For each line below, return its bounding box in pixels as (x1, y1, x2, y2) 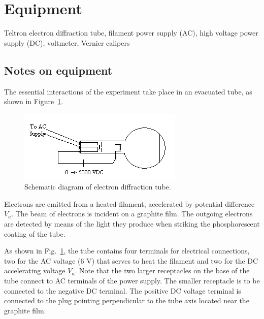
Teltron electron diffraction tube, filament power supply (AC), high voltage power (4, 27, 258, 38)
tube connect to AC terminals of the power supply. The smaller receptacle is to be (4, 275, 260, 286)
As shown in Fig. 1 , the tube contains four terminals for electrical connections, (4, 245, 250, 256)
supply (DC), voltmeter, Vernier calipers (4, 37, 130, 48)
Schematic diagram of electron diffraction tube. (24, 181, 171, 192)
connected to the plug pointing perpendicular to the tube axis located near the (4, 295, 249, 306)
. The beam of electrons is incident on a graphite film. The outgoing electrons (11, 208, 253, 219)
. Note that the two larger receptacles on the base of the (75, 265, 250, 276)
